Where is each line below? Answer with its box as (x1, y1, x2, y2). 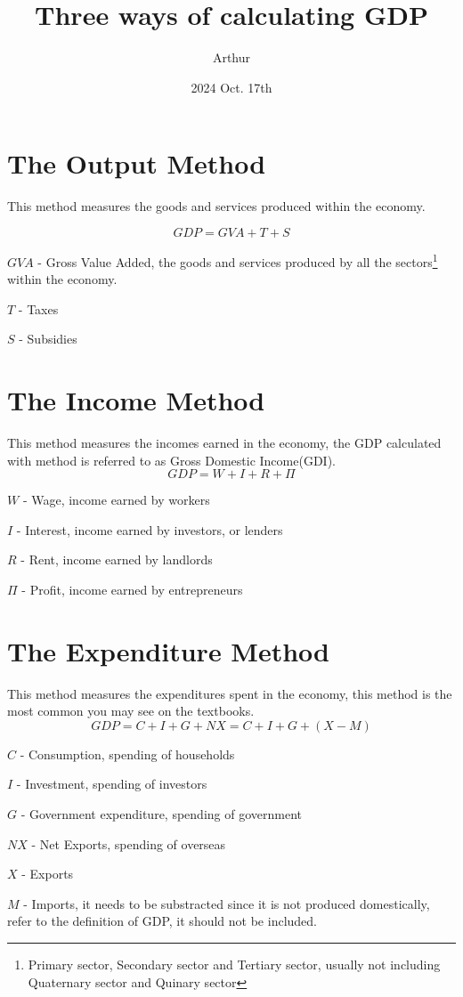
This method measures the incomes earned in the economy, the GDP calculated (7, 434, 442, 451)
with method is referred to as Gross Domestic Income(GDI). (7, 450, 336, 469)
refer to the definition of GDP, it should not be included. (7, 912, 317, 930)
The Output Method (7, 145, 266, 182)
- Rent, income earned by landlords (20, 550, 213, 569)
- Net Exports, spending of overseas (31, 834, 226, 853)
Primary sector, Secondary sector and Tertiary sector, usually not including (28, 955, 441, 974)
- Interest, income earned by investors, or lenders (16, 520, 283, 539)
